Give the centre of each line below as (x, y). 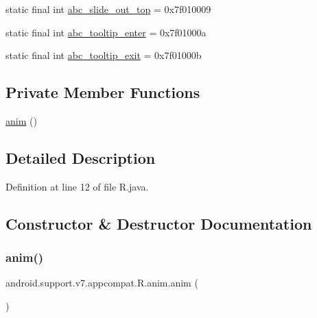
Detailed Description (81, 157)
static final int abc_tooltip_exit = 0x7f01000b (104, 55)
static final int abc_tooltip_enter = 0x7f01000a (106, 32)
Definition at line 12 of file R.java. (77, 186)
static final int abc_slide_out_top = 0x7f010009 (108, 9)
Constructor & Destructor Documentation (159, 223)
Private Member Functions (103, 92)
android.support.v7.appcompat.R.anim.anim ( (102, 283)
